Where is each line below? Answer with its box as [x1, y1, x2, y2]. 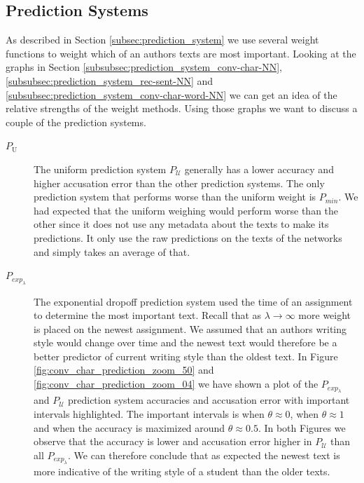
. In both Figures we [258, 420, 346, 435]
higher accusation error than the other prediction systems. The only [34, 175, 325, 190]
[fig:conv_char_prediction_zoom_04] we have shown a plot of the [34, 376, 318, 391]
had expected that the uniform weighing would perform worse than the [34, 203, 339, 217]
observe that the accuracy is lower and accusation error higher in [34, 434, 312, 449]
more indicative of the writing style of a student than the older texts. [34, 464, 330, 479]
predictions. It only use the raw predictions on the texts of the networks [34, 230, 342, 245]
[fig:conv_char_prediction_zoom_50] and [34, 362, 214, 377]
